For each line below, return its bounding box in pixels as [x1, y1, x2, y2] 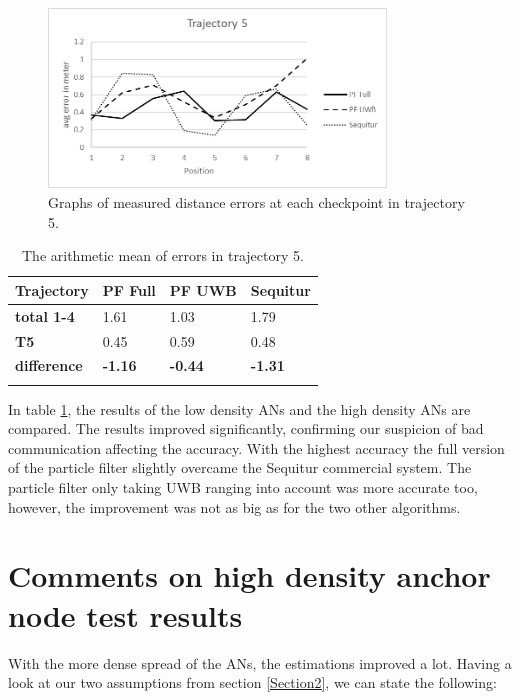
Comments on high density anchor [8, 555, 491, 596]
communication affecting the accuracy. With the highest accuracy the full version [8, 437, 505, 458]
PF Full [102, 279, 156, 300]
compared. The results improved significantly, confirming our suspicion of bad [8, 418, 484, 439]
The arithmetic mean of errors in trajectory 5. [22, 245, 304, 266]
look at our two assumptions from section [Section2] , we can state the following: [8, 672, 497, 693]
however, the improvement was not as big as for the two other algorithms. [8, 496, 461, 517]
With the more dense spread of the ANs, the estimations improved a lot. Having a [8, 652, 512, 673]
